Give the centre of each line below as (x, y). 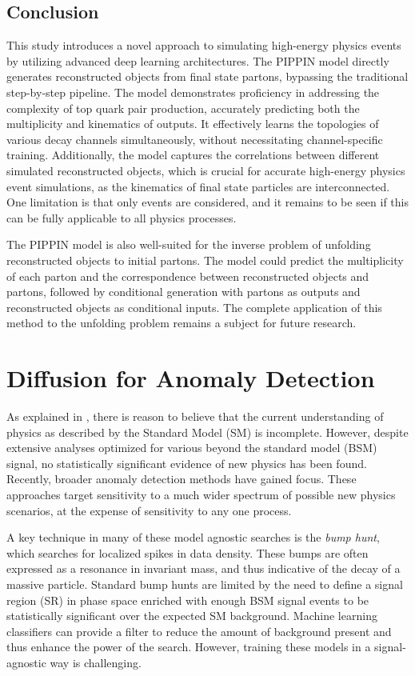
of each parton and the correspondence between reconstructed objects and (188, 276)
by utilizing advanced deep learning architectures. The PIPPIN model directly (198, 60)
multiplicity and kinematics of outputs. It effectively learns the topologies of (193, 124)
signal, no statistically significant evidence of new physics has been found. (187, 463)
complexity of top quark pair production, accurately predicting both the (183, 108)
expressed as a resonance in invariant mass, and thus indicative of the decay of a (204, 568)
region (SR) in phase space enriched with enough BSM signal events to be (188, 600)
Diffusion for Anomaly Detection (191, 378)
